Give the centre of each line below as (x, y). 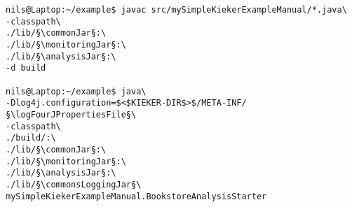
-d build (26, 68)
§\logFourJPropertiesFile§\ (71, 114)
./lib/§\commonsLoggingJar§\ (74, 184)
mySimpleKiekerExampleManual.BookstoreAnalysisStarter (136, 196)
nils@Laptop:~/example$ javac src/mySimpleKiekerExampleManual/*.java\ (176, 10)
